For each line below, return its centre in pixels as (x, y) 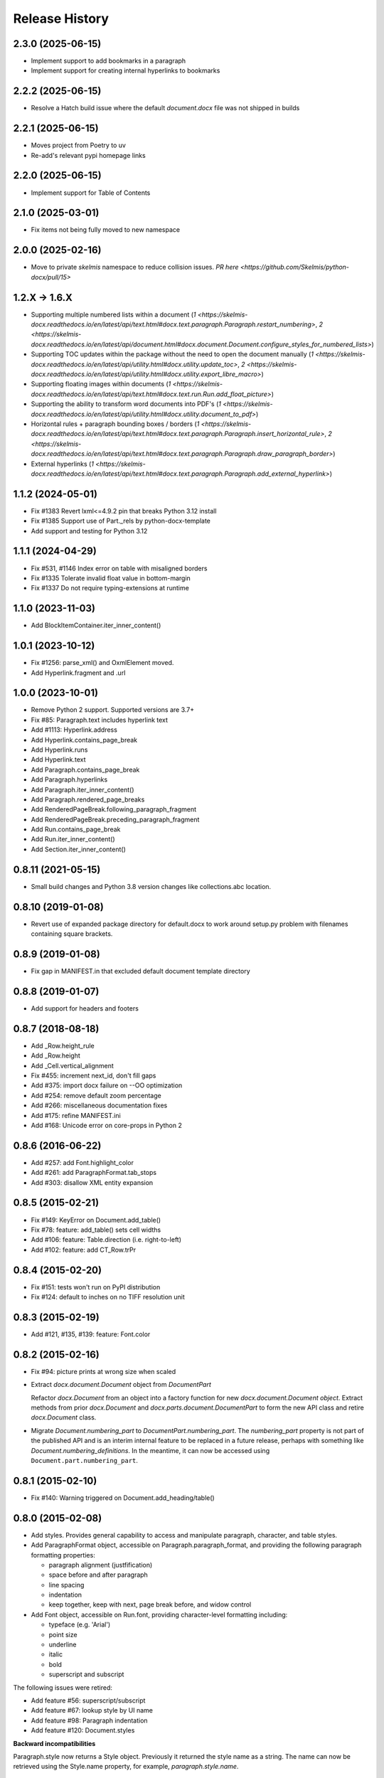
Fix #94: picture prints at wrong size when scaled (103, 1371)
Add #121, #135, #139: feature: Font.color (91, 1334)
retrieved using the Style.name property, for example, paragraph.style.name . (126, 1767)
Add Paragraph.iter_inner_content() (82, 789)
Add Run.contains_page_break (76, 829)
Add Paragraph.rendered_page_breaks (88, 799)
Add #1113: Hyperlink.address (74, 730)
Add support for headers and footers (85, 1008)
